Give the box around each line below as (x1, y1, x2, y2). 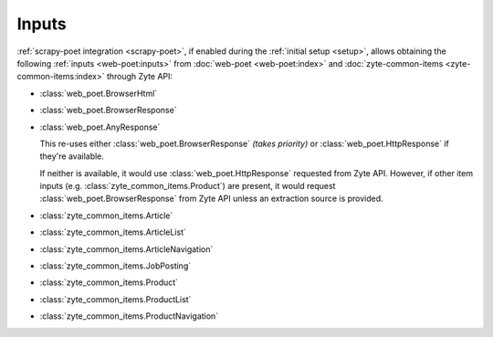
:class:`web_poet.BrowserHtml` (39, 88, 158, 99)
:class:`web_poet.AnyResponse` (39, 121, 161, 132)
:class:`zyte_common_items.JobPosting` (39, 260, 192, 271)
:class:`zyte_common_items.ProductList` (39, 293, 192, 305)
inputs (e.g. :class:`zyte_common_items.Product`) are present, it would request (39, 181, 336, 192)
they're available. (39, 151, 105, 162)
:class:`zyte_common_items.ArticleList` (39, 226, 186, 237)
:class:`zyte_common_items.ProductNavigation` (39, 311, 219, 321)
